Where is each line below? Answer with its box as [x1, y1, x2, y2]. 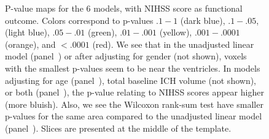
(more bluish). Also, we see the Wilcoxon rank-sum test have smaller [5, 97, 263, 110]
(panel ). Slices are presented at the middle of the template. [5, 121, 232, 134]
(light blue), [5, 26, 50, 39]
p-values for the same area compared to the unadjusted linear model [5, 110, 262, 122]
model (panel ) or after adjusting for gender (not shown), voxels [5, 50, 247, 62]
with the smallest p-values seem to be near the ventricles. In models [5, 61, 260, 74]
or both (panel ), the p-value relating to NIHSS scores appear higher [5, 86, 264, 99]
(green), [88, 26, 117, 39]
